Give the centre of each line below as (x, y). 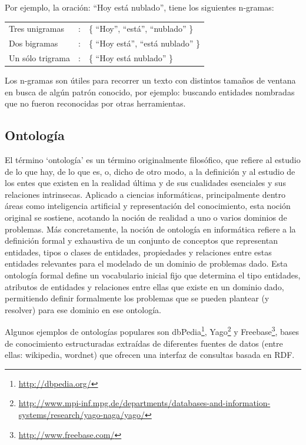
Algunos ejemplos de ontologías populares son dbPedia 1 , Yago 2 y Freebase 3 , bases (152, 331)
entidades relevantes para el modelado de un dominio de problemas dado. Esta (146, 263)
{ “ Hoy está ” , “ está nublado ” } (144, 43)
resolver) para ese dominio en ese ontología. (83, 309)
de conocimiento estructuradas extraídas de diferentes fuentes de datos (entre (144, 343)
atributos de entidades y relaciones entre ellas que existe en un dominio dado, (144, 286)
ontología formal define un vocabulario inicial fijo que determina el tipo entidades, (153, 275)
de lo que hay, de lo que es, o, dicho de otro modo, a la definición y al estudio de (150, 171)
